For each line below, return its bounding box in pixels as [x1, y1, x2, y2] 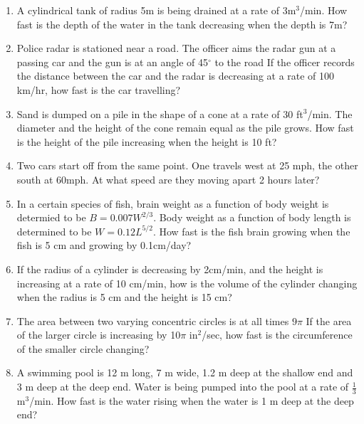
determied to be [16, 210, 86, 225]
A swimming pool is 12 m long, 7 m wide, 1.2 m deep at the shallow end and [16, 365, 353, 380]
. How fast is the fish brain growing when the [152, 223, 350, 238]
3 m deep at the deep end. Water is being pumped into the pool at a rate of [16, 379, 349, 394]
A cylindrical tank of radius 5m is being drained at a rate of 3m [16, 3, 296, 17]
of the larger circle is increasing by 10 [16, 327, 181, 342]
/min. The [307, 106, 353, 121]
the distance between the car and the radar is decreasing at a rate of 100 [16, 68, 335, 83]
